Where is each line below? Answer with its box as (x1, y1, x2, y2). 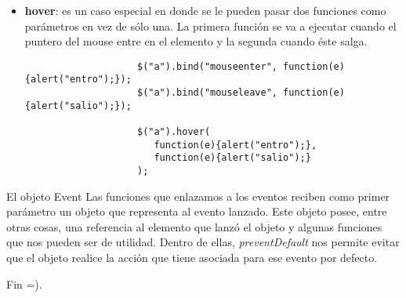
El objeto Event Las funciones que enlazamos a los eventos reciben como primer (6, 187, 390, 204)
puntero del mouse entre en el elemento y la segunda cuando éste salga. (24, 33, 368, 49)
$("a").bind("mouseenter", (136, 60, 277, 72)
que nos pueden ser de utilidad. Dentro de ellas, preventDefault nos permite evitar (6, 234, 400, 250)
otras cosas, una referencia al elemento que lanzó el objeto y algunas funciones (6, 218, 382, 234)
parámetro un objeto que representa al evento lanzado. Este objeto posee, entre (6, 203, 387, 220)
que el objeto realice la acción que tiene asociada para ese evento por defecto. (6, 249, 378, 266)
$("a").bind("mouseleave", (136, 87, 277, 99)
